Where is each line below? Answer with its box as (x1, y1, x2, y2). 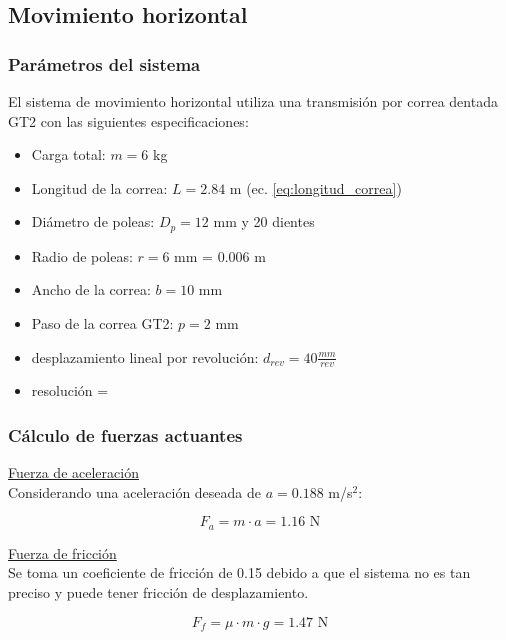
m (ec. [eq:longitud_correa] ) (229, 177, 402, 198)
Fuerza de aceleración (8, 462, 139, 483)
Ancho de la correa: (31, 279, 151, 300)
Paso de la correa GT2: (31, 313, 174, 334)
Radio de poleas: (31, 245, 133, 266)
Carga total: (31, 144, 106, 165)
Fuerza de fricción (8, 542, 117, 563)
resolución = (31, 380, 109, 401)
